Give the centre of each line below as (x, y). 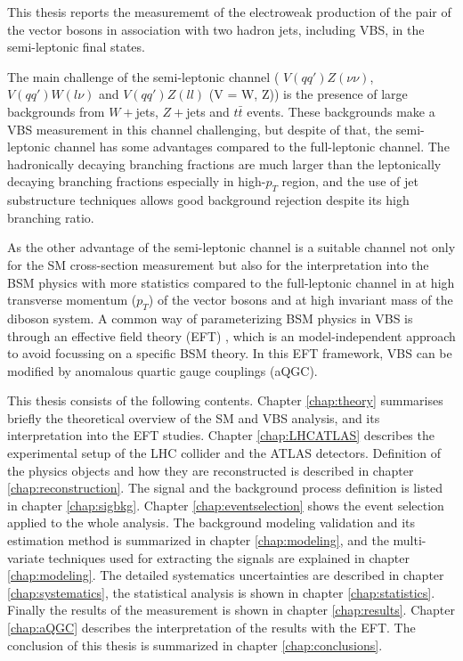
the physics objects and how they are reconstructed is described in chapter (211, 470)
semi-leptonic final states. (76, 47)
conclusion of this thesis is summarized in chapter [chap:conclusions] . (195, 645)
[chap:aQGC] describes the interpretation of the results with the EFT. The (211, 627)
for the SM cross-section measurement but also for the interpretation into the (218, 264)
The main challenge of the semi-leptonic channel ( (143, 76)
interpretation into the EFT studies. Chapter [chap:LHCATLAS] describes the (221, 435)
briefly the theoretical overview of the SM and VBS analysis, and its (194, 417)
